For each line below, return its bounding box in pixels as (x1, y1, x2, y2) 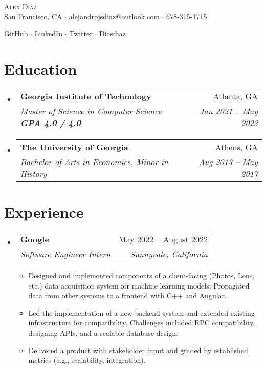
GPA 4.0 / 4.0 (20, 116, 81, 129)
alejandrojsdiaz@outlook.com (69, 11, 160, 22)
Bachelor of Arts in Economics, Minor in (20, 155, 168, 168)
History (20, 167, 47, 179)
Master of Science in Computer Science (20, 105, 162, 117)
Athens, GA (215, 140, 258, 153)
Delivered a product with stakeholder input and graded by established (28, 344, 248, 355)
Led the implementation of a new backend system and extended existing (28, 307, 255, 318)
